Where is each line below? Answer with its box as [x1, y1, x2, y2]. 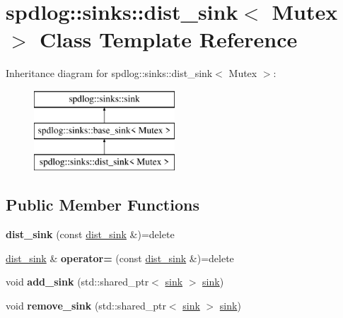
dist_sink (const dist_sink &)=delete [6, 227, 175, 242]
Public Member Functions [6, 194, 199, 216]
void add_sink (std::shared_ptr [6, 274, 149, 289]
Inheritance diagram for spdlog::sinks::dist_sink [6, 66, 213, 81]
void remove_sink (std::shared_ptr [6, 298, 166, 312]
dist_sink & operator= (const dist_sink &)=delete [6, 250, 234, 265]
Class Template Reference [40, 25, 298, 54]
